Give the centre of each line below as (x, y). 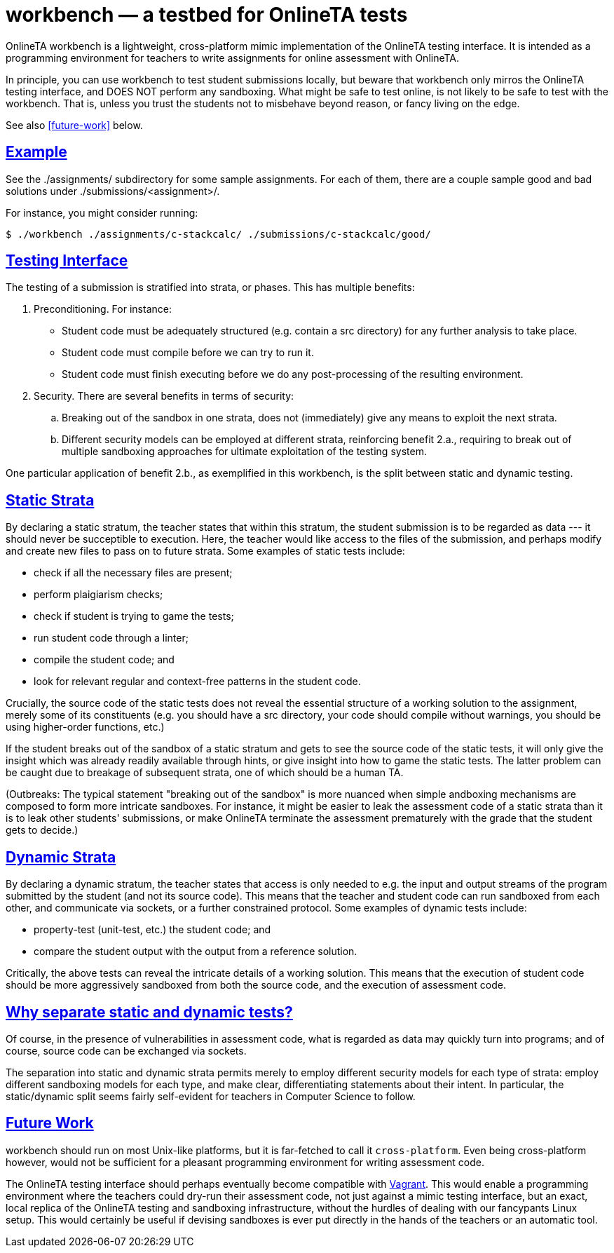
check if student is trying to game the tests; (134, 616)
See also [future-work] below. (74, 125)
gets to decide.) (42, 830)
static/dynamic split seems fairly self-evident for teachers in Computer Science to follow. (211, 1096)
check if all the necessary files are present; (133, 573)
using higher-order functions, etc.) (85, 727)
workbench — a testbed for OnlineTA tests (207, 15)
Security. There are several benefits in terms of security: (164, 396)
